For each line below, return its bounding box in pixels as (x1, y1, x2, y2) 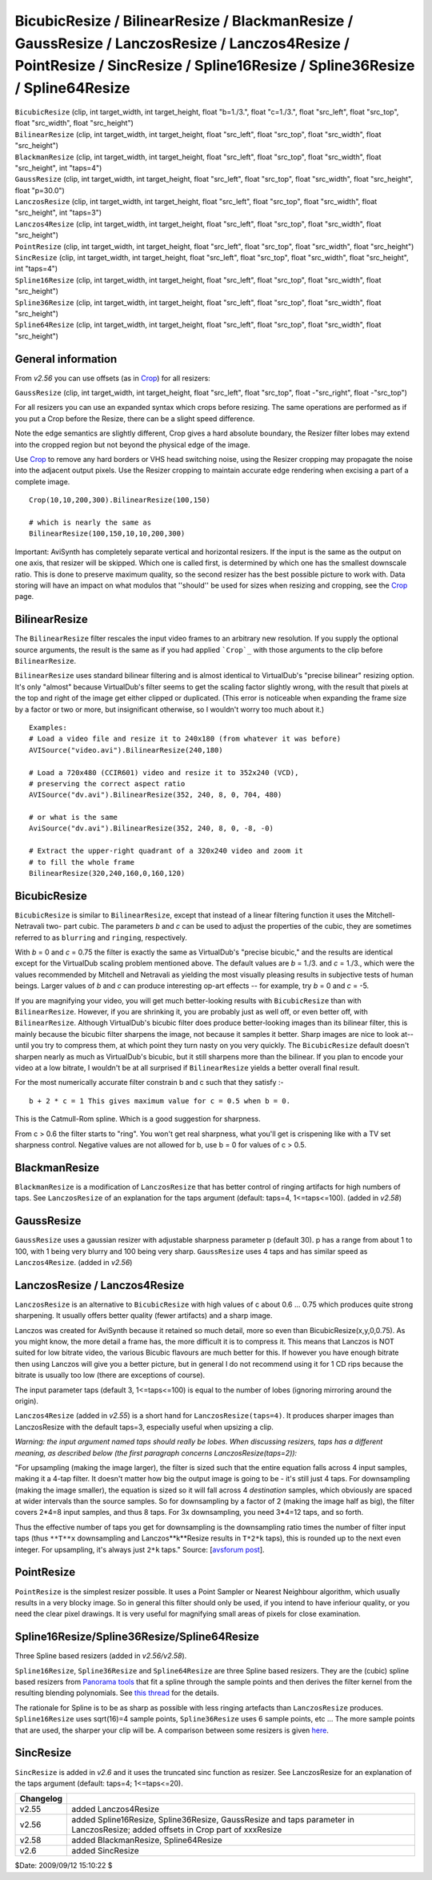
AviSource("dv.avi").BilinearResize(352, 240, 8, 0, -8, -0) (29, 824, 274, 833)
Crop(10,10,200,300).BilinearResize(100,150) (29, 496, 211, 504)
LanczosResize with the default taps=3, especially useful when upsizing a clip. (14, 1422, 274, 1432)
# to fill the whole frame (29, 858, 135, 866)
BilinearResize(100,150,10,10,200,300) (29, 529, 186, 538)
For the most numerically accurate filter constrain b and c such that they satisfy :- (14, 1078, 284, 1087)
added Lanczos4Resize (71, 1804, 160, 1815)
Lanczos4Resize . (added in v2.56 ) (14, 1257, 133, 1267)
